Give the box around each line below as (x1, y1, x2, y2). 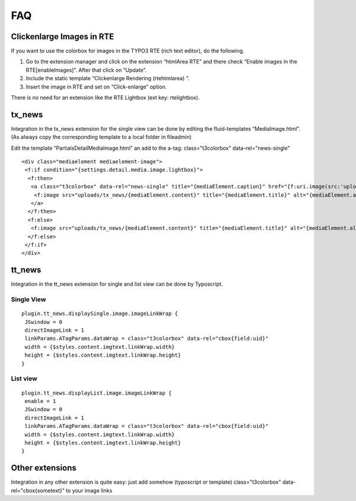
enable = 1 (24, 398, 56, 404)
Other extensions (11, 463, 77, 473)
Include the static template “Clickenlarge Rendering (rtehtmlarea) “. (26, 75, 190, 82)
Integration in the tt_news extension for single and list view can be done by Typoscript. (11, 281, 223, 288)
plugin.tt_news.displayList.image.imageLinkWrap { (21, 389, 172, 396)
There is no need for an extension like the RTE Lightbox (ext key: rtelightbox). (11, 94, 200, 101)
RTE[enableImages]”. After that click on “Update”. (26, 66, 147, 74)
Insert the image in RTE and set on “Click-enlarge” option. (26, 83, 167, 90)
